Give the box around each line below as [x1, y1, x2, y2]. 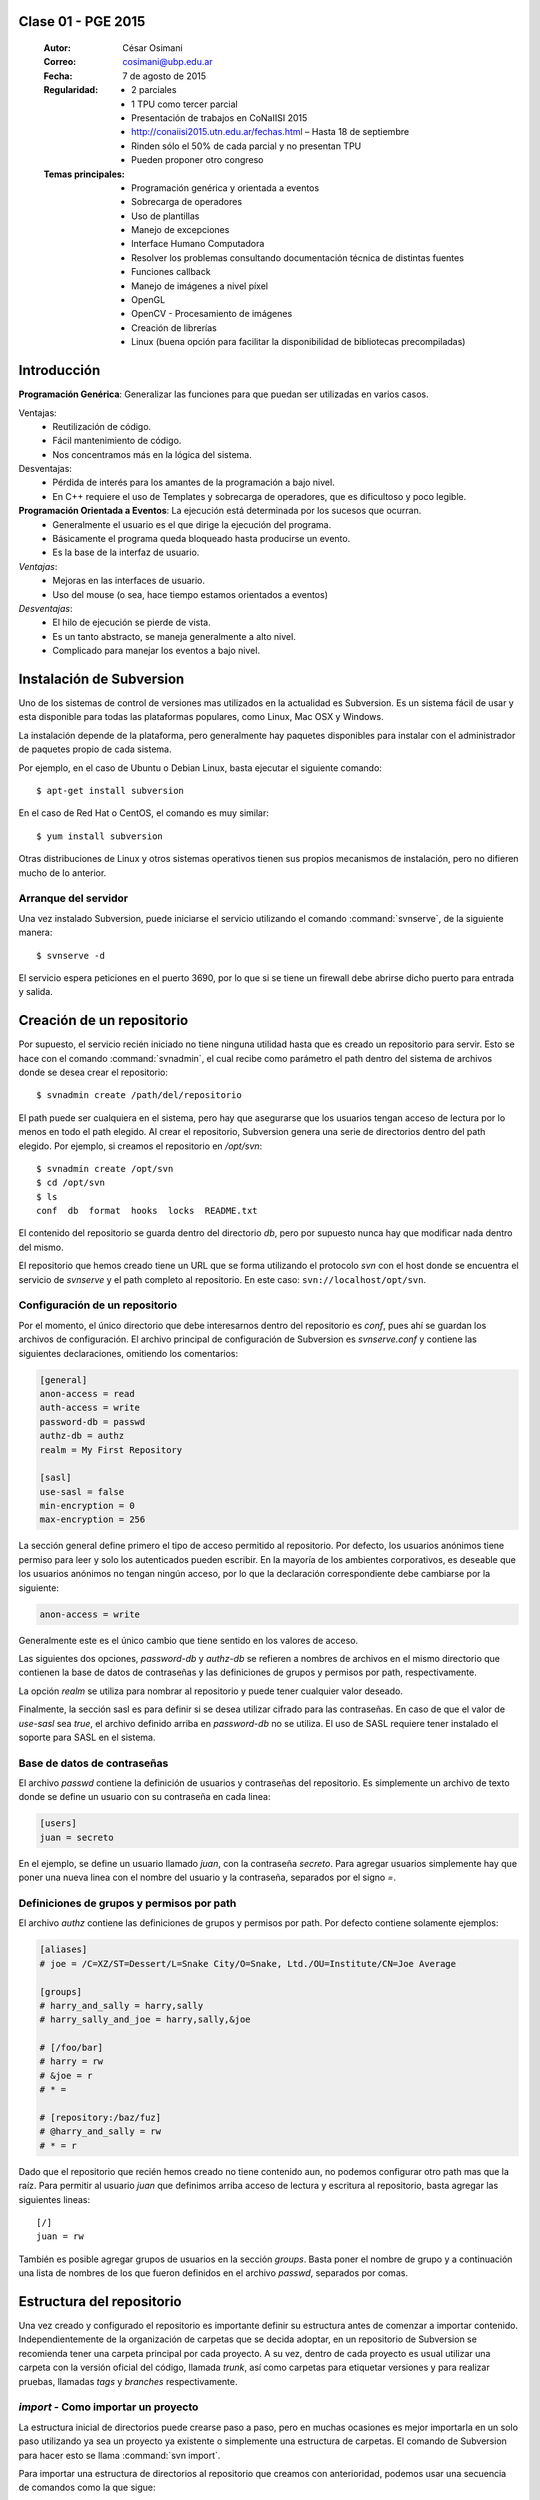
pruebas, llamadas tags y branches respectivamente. [18, 2375, 238, 2387]
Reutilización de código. [52, 420, 152, 432]
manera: [18, 926, 53, 939]
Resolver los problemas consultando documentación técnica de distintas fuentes [131, 251, 465, 264]
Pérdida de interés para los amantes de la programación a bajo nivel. [52, 476, 335, 489]
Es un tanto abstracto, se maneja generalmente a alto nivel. [52, 630, 297, 642]
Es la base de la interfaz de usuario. [52, 546, 200, 559]
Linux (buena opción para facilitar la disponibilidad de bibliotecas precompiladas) [131, 336, 466, 348]
